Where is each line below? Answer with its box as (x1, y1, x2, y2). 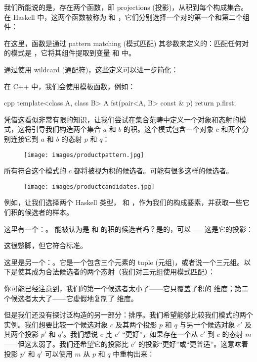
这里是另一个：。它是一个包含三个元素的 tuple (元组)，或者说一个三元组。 (4, 257, 244, 267)
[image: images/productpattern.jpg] (24, 151, 144, 158)
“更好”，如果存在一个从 (122, 329, 198, 339)
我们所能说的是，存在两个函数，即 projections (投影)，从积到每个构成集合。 (4, 2, 248, 12)
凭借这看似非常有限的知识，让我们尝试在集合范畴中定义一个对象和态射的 (4, 114, 239, 124)
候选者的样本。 (24, 207, 73, 217)
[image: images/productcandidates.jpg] (24, 183, 155, 190)
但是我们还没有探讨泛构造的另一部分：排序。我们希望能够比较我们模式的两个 (4, 310, 253, 320)
